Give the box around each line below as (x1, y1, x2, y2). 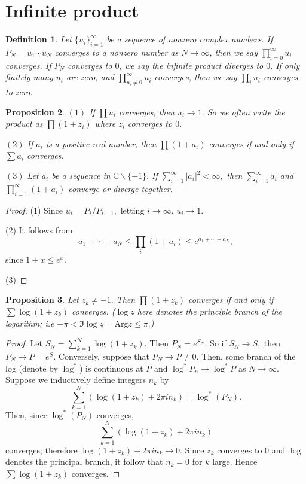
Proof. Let (5, 337, 42, 349)
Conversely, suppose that (58, 349, 149, 362)
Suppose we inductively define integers (5, 373, 146, 386)
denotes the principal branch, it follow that (5, 455, 163, 468)
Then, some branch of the (201, 349, 296, 362)
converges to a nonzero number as (54, 45, 179, 58)
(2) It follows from (5, 224, 73, 236)
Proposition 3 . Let (5, 293, 79, 306)
